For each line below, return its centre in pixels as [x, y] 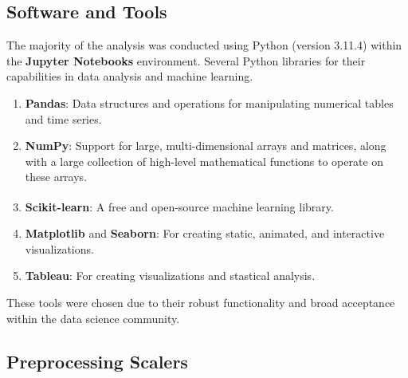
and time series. [63, 118]
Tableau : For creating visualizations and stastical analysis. [170, 276]
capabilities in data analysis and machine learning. [130, 76]
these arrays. [56, 177]
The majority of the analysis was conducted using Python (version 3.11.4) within [204, 45]
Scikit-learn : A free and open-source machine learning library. [179, 206]
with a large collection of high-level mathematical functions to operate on [204, 161]
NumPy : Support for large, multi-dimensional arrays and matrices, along [206, 146]
